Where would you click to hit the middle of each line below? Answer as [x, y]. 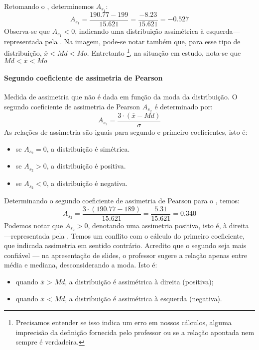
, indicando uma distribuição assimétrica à [139, 31]
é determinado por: [184, 107]
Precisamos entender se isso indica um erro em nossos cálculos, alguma [124, 322]
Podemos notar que [34, 225]
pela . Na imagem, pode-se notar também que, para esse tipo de [143, 41]
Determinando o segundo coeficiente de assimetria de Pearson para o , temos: [122, 201]
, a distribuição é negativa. [87, 183]
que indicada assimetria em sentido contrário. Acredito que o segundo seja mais [125, 245]
